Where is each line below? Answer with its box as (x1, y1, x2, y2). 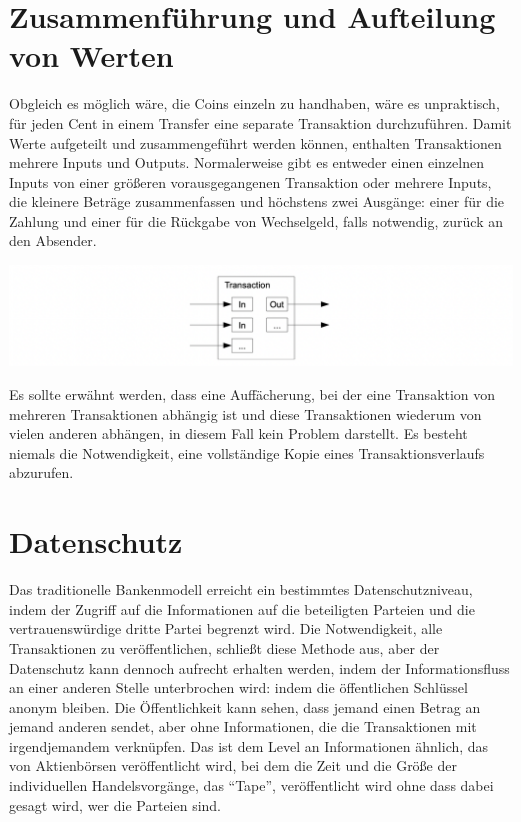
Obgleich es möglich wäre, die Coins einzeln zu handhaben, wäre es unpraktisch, (9, 93, 500, 114)
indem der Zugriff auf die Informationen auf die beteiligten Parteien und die (9, 598, 475, 619)
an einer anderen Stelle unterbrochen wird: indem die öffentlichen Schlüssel (9, 677, 468, 698)
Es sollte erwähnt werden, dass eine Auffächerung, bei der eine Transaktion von (9, 384, 496, 405)
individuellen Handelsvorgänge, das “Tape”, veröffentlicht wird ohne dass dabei (9, 775, 494, 796)
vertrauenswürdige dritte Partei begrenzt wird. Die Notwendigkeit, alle (9, 618, 443, 639)
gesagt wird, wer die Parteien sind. (9, 794, 222, 815)
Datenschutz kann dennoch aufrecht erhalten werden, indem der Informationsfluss (9, 657, 510, 678)
